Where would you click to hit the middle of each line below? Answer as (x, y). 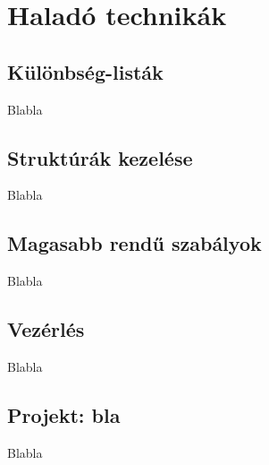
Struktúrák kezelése (100, 157)
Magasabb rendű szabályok (134, 243)
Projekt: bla (64, 414)
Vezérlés (46, 329)
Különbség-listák (85, 71)
